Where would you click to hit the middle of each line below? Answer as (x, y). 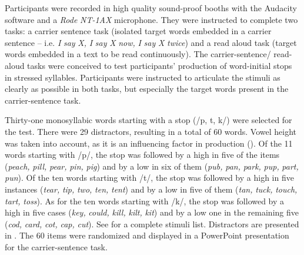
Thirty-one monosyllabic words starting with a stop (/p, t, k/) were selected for (148, 120)
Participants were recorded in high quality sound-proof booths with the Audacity (151, 8)
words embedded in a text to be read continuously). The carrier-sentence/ (138, 54)
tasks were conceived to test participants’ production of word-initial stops (160, 65)
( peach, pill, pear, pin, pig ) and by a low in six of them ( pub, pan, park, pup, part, (152, 166)
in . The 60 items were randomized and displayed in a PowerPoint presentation (147, 235)
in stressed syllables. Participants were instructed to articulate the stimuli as (143, 77)
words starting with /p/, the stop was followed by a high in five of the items (142, 155)
